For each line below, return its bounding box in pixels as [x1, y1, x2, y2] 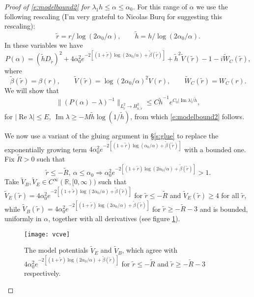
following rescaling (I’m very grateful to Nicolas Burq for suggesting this [4, 11, 222, 21]
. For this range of [133, 1, 188, 11]
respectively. [24, 268, 61, 278]
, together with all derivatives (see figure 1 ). [48, 213, 180, 224]
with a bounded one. [184, 144, 246, 154]
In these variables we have [4, 40, 83, 50]
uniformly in [4, 213, 42, 224]
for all [221, 190, 239, 200]
